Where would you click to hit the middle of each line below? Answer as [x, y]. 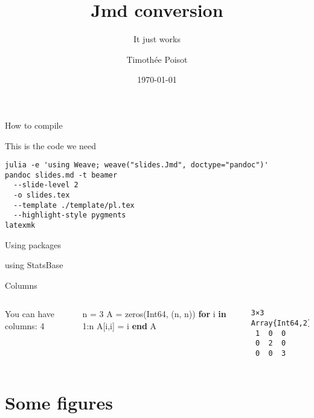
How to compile [34, 125]
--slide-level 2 [46, 185]
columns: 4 [25, 326]
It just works [157, 39]
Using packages [33, 244]
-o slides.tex [42, 195]
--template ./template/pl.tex [74, 205]
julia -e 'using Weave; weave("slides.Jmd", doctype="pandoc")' [137, 165]
